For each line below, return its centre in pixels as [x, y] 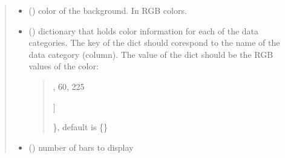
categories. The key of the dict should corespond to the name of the [154, 43]
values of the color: [64, 66]
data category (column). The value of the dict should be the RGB [151, 54]
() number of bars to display [81, 147]
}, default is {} [80, 127]
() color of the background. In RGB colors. [108, 10]
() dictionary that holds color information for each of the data [144, 30]
